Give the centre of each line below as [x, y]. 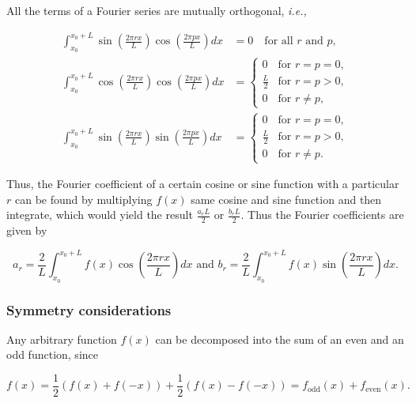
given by [27, 230]
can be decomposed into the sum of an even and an [280, 339]
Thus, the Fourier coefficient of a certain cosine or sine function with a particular [203, 184]
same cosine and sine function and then [286, 199]
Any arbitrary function [62, 339]
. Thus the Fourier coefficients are [322, 215]
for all [279, 41]
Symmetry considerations [89, 309]
